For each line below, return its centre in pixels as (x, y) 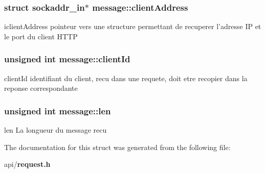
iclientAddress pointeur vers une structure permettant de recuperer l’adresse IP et (133, 26)
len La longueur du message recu (56, 130)
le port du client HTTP (41, 36)
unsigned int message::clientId (67, 59)
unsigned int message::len (58, 110)
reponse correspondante (41, 88)
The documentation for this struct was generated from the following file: (117, 147)
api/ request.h (27, 164)
